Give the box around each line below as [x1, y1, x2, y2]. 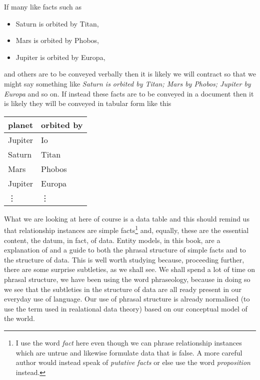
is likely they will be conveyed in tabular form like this [4, 98, 171, 108]
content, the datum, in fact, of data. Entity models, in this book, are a [4, 234, 220, 245]
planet [8, 118, 33, 130]
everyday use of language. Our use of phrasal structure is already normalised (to [4, 293, 250, 304]
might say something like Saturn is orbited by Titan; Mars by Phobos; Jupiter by [4, 78, 251, 88]
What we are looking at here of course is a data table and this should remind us [4, 213, 249, 223]
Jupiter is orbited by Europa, [15, 51, 105, 62]
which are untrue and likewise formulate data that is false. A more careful [15, 347, 242, 357]
